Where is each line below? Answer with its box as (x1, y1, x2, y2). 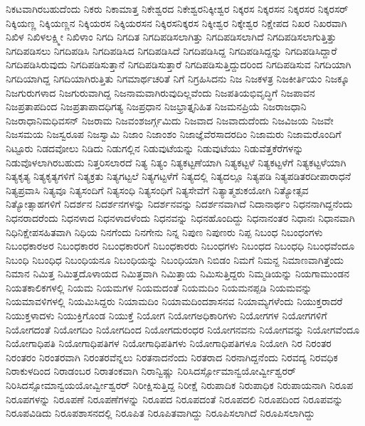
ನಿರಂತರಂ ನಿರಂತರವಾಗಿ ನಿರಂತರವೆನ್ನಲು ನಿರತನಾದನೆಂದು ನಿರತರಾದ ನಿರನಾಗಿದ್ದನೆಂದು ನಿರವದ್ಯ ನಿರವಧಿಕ (6, 349, 338, 364)
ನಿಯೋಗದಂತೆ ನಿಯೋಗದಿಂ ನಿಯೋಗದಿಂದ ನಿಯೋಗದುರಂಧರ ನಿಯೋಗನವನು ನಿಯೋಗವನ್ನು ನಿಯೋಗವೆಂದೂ (6, 321, 360, 336)
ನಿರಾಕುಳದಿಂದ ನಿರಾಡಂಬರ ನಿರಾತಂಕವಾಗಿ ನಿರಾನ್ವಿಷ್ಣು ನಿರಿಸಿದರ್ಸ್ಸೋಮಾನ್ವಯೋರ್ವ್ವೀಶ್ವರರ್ (6, 363, 296, 378)
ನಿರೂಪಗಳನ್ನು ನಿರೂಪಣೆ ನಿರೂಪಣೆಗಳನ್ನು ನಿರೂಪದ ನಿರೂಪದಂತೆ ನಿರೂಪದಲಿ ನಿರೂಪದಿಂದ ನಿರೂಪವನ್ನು (6, 391, 344, 406)
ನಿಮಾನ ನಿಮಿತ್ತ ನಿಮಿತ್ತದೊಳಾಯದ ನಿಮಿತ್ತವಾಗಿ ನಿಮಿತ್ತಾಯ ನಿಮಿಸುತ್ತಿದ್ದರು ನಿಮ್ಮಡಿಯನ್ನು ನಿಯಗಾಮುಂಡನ (6, 266, 349, 281)
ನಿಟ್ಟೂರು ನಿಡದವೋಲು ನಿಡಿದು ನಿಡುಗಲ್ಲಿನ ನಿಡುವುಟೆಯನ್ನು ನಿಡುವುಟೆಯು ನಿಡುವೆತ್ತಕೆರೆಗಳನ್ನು (6, 140, 304, 155)
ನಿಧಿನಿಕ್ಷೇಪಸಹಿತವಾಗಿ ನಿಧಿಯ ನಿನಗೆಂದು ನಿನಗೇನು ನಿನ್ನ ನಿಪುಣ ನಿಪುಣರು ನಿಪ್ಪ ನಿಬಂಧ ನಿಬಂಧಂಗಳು (6, 224, 323, 239)
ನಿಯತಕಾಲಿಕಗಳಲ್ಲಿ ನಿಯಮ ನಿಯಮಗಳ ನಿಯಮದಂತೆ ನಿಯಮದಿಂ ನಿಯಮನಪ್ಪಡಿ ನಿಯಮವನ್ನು (6, 279, 312, 294)
